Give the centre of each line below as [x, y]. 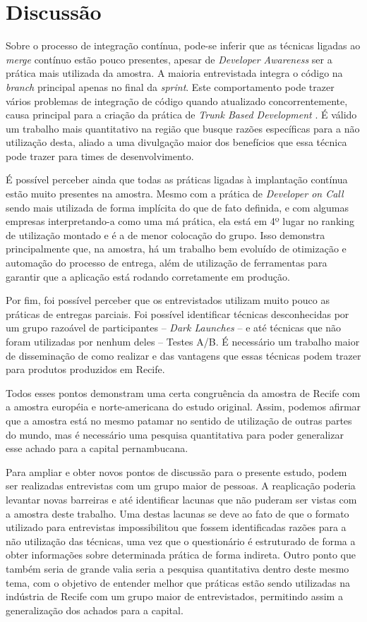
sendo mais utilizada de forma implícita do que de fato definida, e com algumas [177, 207]
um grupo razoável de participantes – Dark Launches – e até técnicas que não [174, 328]
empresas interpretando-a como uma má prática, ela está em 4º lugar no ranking [180, 221]
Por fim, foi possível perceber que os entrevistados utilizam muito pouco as [168, 300]
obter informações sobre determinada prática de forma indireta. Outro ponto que [181, 555]
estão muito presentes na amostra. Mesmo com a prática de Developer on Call [175, 194]
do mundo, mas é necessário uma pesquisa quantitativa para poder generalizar [175, 434]
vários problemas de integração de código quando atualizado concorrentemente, [177, 100]
